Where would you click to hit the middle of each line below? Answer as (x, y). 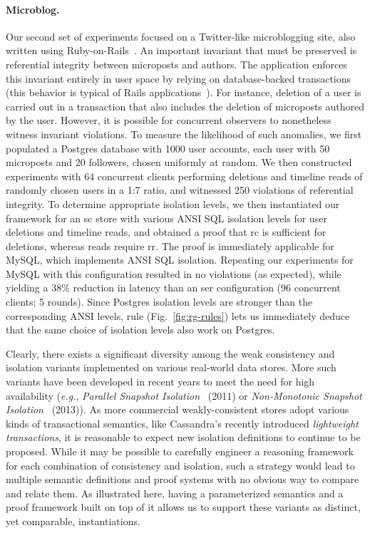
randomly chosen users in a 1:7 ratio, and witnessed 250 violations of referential (180, 190)
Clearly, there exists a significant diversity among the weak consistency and (170, 353)
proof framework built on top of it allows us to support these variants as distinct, (183, 507)
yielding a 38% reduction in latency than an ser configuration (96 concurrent (173, 288)
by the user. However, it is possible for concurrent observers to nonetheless (169, 120)
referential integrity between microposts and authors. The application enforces (176, 64)
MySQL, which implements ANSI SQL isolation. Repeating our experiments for (180, 260)
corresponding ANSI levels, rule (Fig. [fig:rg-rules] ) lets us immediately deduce (178, 315)
